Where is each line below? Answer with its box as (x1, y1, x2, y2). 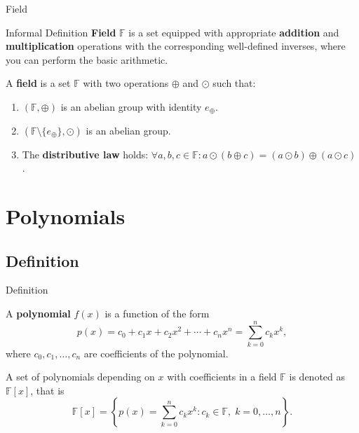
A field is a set (6, 76, 71, 90)
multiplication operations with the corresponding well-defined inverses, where (6, 39, 346, 53)
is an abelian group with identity (60, 99, 202, 114)
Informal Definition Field (6, 25, 116, 39)
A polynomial (6, 305, 71, 320)
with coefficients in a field (167, 369, 277, 384)
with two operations (83, 76, 169, 90)
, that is (30, 383, 65, 397)
